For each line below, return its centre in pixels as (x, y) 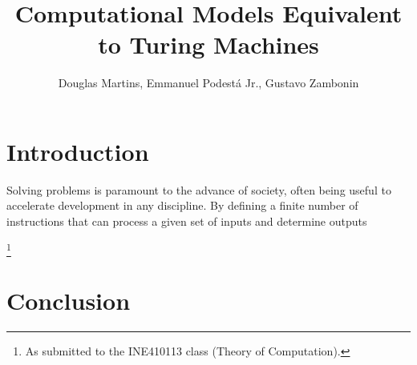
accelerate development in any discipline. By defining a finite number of (182, 205)
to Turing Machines (208, 44)
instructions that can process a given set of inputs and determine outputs (187, 221)
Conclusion (69, 301)
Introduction (78, 151)
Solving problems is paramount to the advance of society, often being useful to (199, 189)
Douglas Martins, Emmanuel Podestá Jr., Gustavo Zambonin (208, 83)
